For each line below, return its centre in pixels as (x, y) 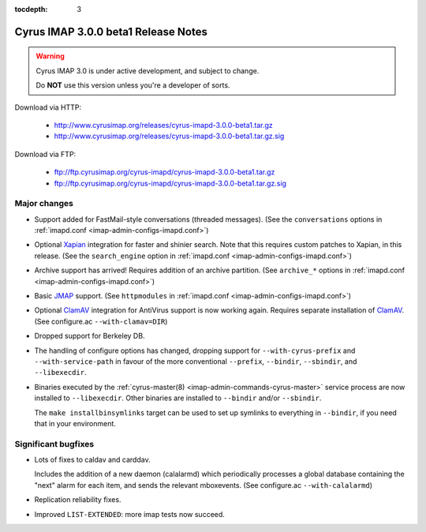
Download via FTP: (45, 154)
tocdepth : (31, 9)
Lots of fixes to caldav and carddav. (92, 460)
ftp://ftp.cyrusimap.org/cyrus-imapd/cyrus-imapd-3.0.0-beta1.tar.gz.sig (170, 183)
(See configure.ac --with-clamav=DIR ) (101, 321)
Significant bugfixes (54, 444)
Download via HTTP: (48, 107)
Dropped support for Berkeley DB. (90, 336)
